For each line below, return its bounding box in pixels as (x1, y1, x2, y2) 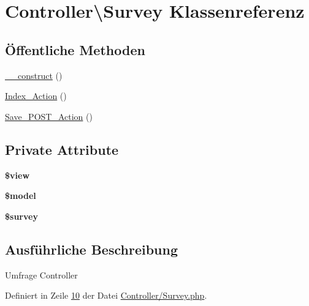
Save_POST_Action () (5, 110, 93, 122)
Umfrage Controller (5, 268, 78, 281)
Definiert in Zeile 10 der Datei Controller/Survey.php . (5, 289, 207, 302)
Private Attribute (5, 140, 119, 159)
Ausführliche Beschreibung (5, 239, 178, 258)
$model (5, 189, 36, 202)
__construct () (5, 69, 63, 81)
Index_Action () (5, 89, 67, 102)
